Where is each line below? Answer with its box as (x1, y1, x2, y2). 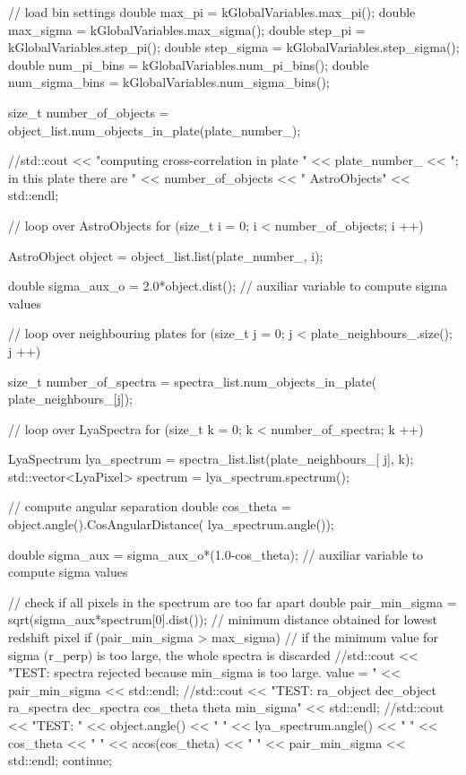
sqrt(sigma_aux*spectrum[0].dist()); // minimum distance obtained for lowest (8, 610, 437, 629)
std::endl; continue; (8, 751, 112, 770)
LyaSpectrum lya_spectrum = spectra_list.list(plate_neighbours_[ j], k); (8, 449, 414, 468)
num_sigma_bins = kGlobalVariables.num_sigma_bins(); (8, 73, 330, 91)
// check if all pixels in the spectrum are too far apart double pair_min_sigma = (8, 592, 457, 611)
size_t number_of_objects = (8, 102, 169, 121)
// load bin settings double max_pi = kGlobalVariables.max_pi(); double (8, 3, 416, 21)
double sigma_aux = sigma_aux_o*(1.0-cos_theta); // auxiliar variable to (8, 544, 424, 563)
